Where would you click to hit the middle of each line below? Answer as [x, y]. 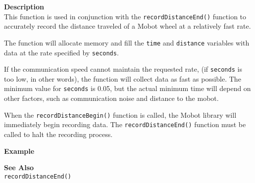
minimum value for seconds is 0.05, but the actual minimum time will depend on [127, 88]
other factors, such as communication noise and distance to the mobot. [111, 98]
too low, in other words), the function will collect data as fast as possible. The [123, 78]
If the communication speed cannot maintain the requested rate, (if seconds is [123, 69]
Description [24, 6]
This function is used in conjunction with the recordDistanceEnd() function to [125, 16]
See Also [19, 167]
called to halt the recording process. [58, 134]
